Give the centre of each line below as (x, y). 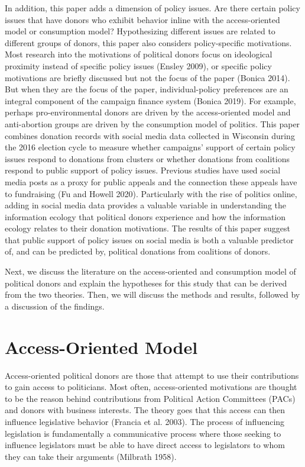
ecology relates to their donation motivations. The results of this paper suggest (147, 228)
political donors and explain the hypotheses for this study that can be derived (146, 283)
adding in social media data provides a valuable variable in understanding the (146, 205)
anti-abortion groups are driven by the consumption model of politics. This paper (152, 123)
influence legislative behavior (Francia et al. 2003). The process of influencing (145, 421)
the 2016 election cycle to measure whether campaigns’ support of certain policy (150, 147)
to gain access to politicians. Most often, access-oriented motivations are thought (151, 387)
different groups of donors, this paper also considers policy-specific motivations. (148, 42)
